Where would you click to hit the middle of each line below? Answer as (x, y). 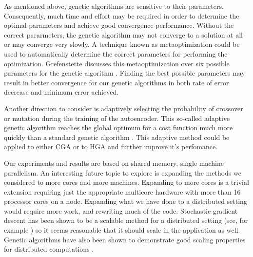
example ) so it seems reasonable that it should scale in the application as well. (122, 230)
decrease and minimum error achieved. (61, 92)
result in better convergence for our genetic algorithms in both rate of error (117, 82)
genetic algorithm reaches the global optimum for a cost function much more (118, 128)
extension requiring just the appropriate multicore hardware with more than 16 (122, 191)
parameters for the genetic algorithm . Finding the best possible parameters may (125, 73)
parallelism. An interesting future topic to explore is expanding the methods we (123, 172)
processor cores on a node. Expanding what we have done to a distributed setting (126, 201)
